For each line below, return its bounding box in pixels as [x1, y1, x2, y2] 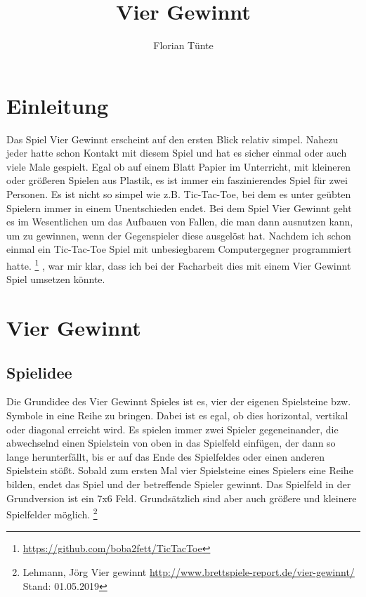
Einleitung [6, 91, 109, 119]
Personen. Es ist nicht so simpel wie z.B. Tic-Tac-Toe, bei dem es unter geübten [6, 187, 351, 202]
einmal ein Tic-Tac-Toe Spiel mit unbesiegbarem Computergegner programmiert [6, 242, 352, 256]
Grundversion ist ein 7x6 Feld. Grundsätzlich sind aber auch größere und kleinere [6, 490, 357, 505]
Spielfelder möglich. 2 [6, 505, 98, 521]
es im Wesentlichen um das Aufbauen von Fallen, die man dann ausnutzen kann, [6, 214, 353, 229]
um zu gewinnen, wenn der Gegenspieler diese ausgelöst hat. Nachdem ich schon [6, 228, 351, 242]
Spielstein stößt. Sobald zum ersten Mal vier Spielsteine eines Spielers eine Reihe [6, 463, 353, 478]
